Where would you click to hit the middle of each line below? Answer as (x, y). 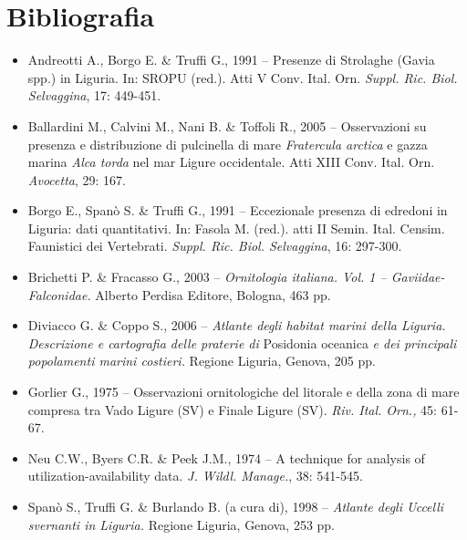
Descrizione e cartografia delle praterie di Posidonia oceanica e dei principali (242, 343)
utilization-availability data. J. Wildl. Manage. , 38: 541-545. (195, 476)
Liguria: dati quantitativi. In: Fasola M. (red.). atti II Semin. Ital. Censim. (236, 228)
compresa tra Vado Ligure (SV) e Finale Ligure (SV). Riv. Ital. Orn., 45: (233, 409)
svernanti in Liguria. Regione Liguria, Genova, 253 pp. (182, 524)
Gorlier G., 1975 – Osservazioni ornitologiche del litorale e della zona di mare (244, 392)
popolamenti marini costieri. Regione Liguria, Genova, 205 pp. (202, 361)
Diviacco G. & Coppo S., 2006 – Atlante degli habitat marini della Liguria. (237, 325)
